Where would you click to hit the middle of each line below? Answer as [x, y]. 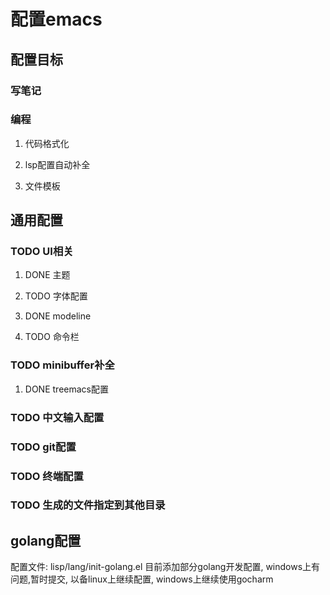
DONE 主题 [47, 275]
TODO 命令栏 [52, 337]
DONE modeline [58, 316]
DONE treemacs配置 [66, 389]
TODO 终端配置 [47, 476]
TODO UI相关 [42, 252]
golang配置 [46, 540]
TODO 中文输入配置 [57, 417]
